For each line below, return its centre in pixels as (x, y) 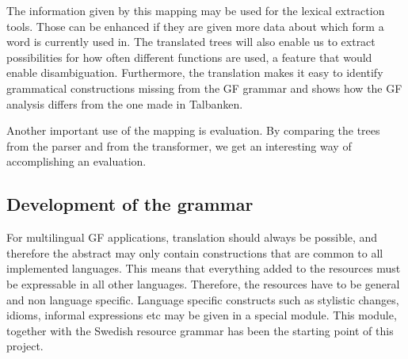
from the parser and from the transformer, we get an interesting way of (179, 145)
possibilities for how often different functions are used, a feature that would (189, 57)
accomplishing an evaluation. (76, 161)
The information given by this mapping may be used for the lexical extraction (196, 10)
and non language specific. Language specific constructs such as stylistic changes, (203, 299)
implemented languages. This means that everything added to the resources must (204, 268)
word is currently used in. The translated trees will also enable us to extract (191, 42)
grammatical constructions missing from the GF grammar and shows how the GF (204, 88)
